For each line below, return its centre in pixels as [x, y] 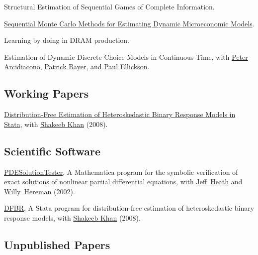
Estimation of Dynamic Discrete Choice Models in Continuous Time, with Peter [126, 57]
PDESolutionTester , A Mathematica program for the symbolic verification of [121, 172]
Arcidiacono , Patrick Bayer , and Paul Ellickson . [77, 66]
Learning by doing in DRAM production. [67, 40]
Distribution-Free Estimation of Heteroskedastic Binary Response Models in [120, 114]
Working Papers [46, 93]
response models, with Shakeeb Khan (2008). [72, 217]
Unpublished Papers [57, 244]
